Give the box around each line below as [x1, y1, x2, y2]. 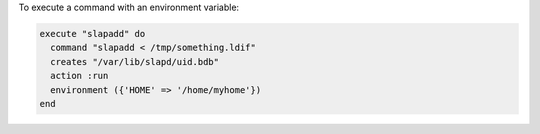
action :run [50, 70, 109, 82]
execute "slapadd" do [39, 28, 146, 39]
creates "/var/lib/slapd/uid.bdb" [50, 56, 220, 67]
